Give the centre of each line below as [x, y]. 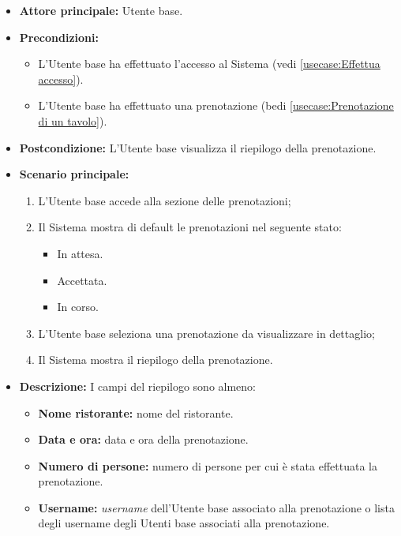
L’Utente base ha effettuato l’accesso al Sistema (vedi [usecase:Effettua [209, 64]
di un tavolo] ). [73, 120]
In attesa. [80, 253]
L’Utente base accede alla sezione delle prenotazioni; [165, 200]
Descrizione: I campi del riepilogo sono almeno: [137, 386]
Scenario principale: [74, 174]
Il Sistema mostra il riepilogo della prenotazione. [156, 360]
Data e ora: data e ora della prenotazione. [143, 439]
